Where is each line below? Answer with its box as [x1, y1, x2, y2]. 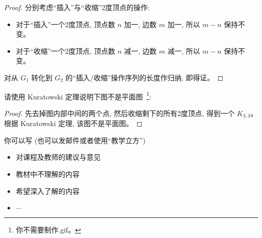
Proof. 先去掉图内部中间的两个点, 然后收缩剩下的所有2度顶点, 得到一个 [4, 107, 235, 118]
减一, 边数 [124, 45, 157, 56]
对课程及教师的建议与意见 [16, 152, 101, 162]
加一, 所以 [167, 19, 201, 29]
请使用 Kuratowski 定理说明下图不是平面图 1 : [4, 89, 152, 101]
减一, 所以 [167, 45, 201, 56]
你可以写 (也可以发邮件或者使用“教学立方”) [4, 135, 146, 145]
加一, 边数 [124, 19, 157, 29]
